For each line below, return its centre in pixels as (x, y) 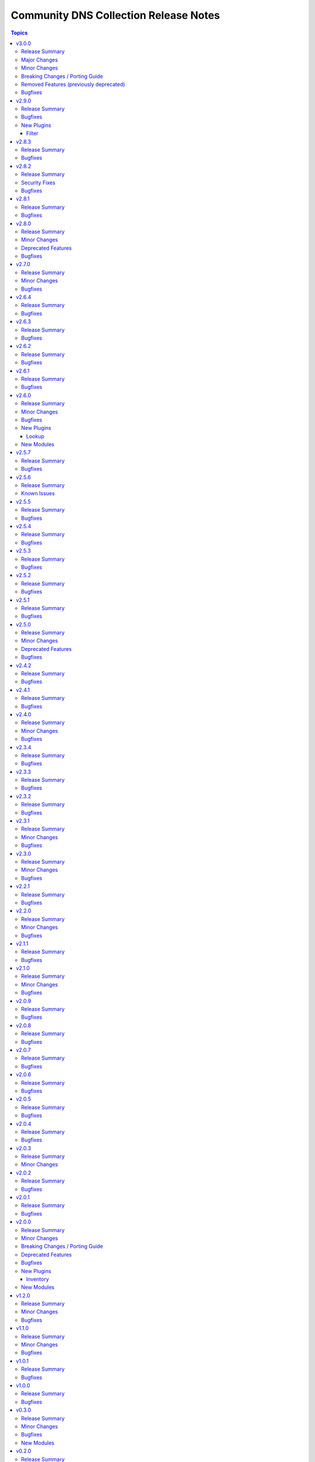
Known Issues (38, 494)
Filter (33, 133)
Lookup (36, 436)
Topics (19, 33)
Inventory (38, 1279)
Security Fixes (38, 182)
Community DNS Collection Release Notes (115, 15)
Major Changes (40, 60)
